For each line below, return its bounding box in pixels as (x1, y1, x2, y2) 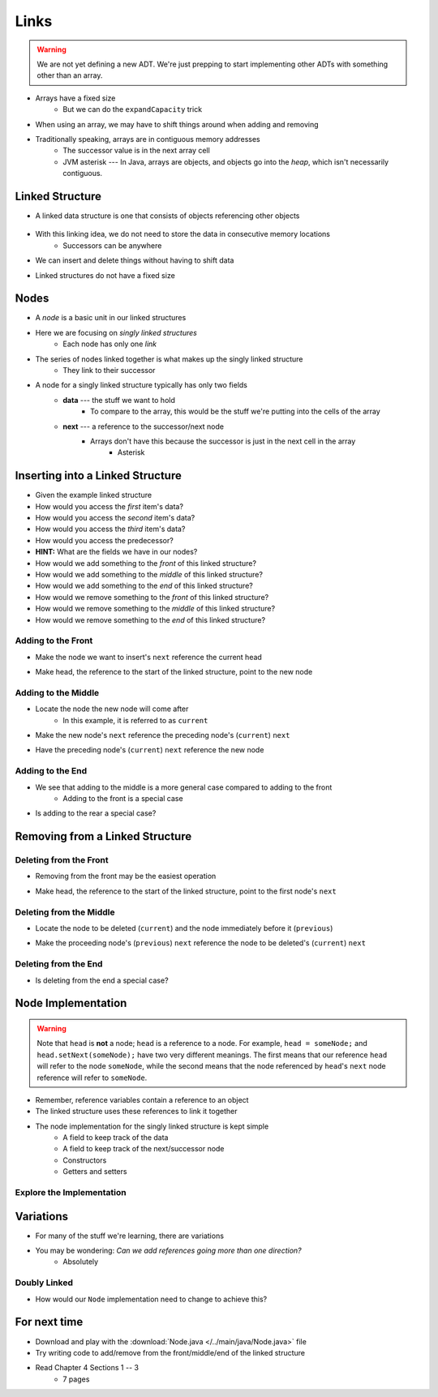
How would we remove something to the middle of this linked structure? (35, 604, 276, 614)
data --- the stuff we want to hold (62, 395, 176, 405)
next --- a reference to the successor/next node (62, 422, 225, 431)
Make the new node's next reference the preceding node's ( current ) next (35, 731, 290, 739)
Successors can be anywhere (62, 240, 162, 251)
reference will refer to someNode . (36, 1073, 148, 1082)
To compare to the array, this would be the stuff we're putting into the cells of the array (90, 406, 380, 417)
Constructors (62, 1155, 107, 1165)
